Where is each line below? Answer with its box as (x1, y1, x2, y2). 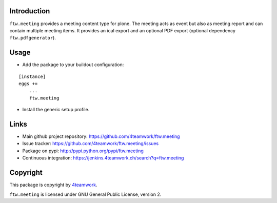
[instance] (18, 73, 46, 79)
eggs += (18, 80, 38, 87)
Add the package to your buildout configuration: (22, 62, 124, 68)
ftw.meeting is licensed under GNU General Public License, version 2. (9, 191, 162, 197)
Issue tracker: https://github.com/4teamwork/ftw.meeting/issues (22, 140, 159, 147)
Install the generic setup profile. (22, 107, 90, 113)
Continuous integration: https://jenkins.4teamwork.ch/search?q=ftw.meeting (22, 155, 184, 161)
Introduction (9, 7, 50, 15)
